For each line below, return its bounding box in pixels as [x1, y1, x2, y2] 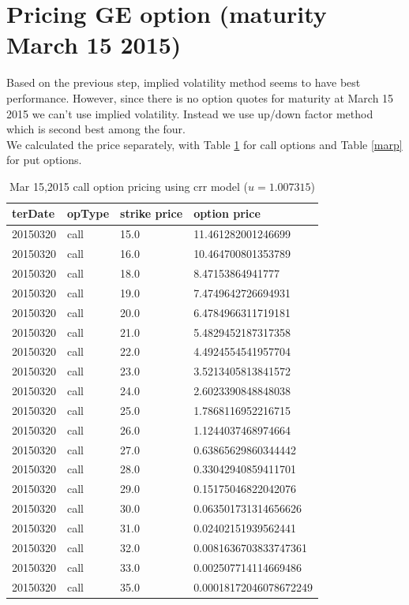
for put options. [6, 151, 82, 168]
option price [193, 205, 261, 222]
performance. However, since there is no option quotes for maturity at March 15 [6, 89, 394, 106]
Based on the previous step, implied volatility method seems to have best [6, 74, 361, 91]
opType [67, 205, 110, 222]
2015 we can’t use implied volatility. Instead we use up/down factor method [6, 105, 373, 121]
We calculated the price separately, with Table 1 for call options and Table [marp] [6, 136, 403, 152]
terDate [12, 205, 55, 222]
